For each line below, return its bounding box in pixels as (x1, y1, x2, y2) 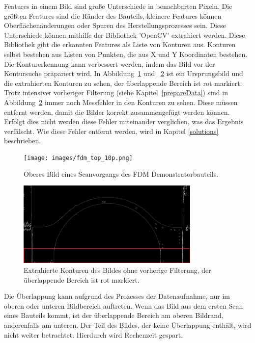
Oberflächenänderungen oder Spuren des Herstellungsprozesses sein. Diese (4, 20, 226, 30)
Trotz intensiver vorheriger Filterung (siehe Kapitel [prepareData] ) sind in (4, 87, 228, 98)
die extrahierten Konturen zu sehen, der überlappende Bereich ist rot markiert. (4, 78, 242, 88)
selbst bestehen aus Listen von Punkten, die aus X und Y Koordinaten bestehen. (4, 49, 248, 59)
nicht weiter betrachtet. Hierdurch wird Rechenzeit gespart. (4, 329, 183, 340)
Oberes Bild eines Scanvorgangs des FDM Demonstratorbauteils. (24, 168, 219, 179)
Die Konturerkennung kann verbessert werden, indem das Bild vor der (4, 58, 215, 69)
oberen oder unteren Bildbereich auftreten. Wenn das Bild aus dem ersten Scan (4, 300, 243, 311)
